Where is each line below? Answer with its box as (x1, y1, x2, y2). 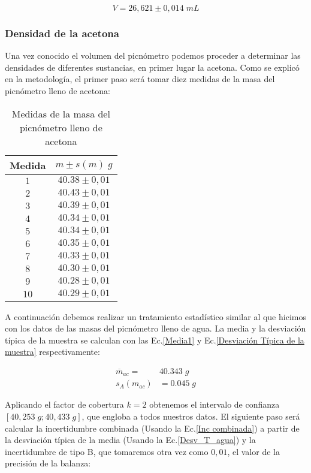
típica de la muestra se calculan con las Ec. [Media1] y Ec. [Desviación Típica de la (5, 333, 304, 346)
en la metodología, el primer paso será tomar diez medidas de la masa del (5, 73, 275, 85)
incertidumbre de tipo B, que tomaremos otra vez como (5, 445, 209, 457)
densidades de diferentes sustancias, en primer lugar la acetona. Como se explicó (5, 61, 300, 73)
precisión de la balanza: (5, 457, 91, 469)
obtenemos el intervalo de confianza (149, 398, 280, 411)
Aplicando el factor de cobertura (5, 398, 124, 411)
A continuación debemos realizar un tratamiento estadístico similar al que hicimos (5, 310, 306, 323)
